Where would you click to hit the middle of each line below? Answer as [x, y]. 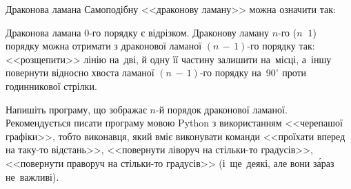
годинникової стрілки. [51, 86]
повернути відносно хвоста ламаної [80, 73]
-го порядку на [230, 73]
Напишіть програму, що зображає [76, 109]
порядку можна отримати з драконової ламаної [104, 46]
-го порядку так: [281, 46]
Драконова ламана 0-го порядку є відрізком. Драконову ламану [137, 32]
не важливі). [32, 176]
